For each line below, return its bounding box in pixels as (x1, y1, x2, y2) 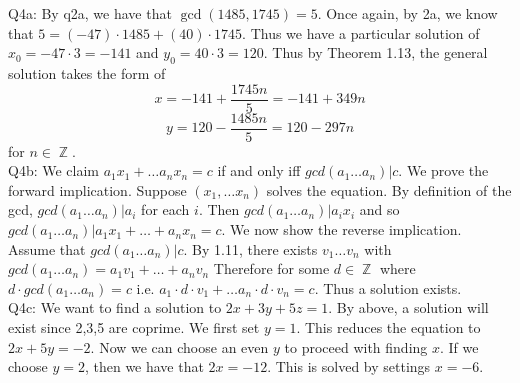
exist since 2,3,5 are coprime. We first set (8, 317, 260, 338)
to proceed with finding (284, 336, 428, 357)
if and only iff (217, 160, 301, 181)
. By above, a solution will (328, 297, 489, 318)
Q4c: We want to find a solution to (8, 297, 222, 318)
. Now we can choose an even (90, 336, 269, 357)
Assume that (8, 238, 86, 259)
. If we (440, 336, 479, 357)
